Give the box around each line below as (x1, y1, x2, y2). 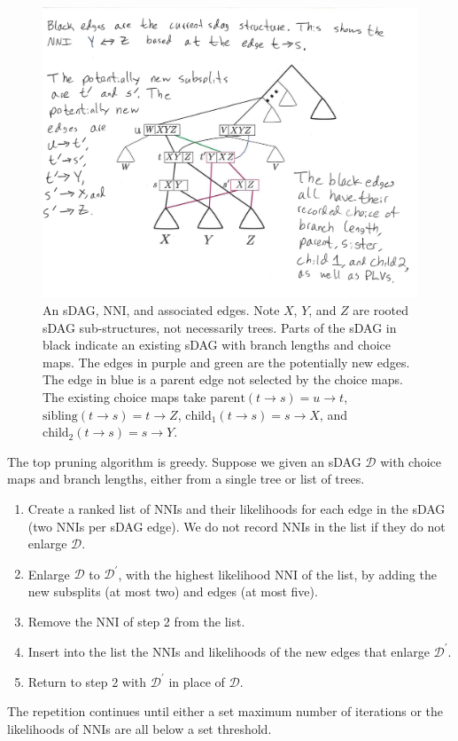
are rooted (353, 301, 409, 319)
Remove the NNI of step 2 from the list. (27, 611, 245, 630)
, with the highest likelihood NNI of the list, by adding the (118, 564, 437, 583)
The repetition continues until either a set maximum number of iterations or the (7, 702, 443, 721)
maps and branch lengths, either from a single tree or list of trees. (7, 469, 365, 488)
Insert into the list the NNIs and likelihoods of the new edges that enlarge (27, 642, 430, 660)
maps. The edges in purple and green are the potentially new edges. (43, 352, 410, 371)
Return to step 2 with (27, 672, 147, 690)
